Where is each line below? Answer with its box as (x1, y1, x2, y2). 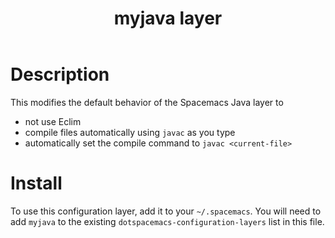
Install (10, 172, 63, 195)
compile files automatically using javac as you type (24, 126, 236, 138)
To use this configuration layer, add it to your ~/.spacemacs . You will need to (10, 205, 322, 217)
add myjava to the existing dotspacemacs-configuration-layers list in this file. (10, 215, 325, 227)
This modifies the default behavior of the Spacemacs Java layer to (10, 96, 284, 108)
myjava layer (113, 7, 223, 30)
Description (10, 63, 110, 86)
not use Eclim (24, 115, 82, 127)
